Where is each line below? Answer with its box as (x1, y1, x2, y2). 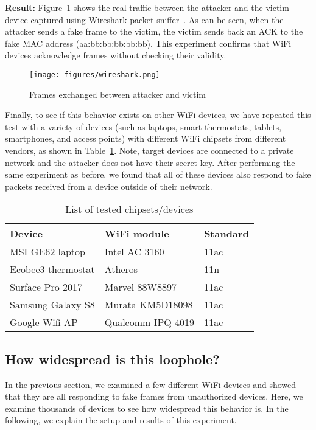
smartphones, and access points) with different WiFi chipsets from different (5, 132, 286, 145)
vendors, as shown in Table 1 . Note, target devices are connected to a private (5, 144, 294, 156)
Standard (204, 226, 249, 241)
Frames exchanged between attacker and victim (29, 88, 206, 100)
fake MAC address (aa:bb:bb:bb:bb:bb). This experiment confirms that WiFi (5, 36, 292, 49)
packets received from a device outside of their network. (5, 179, 212, 192)
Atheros (104, 262, 138, 277)
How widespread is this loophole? (5, 349, 220, 368)
